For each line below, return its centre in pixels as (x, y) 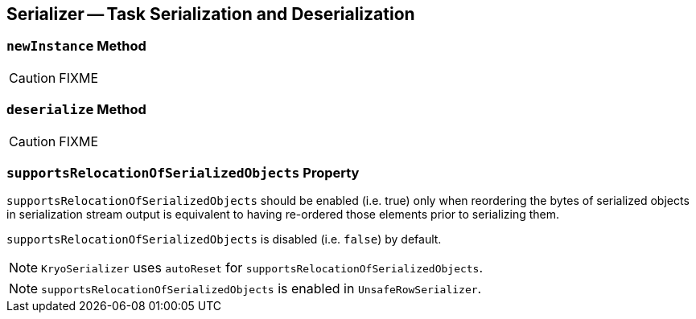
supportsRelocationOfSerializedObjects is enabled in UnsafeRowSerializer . (262, 289)
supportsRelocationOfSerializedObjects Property (183, 172)
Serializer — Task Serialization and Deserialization (211, 14)
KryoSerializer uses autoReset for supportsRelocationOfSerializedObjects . (262, 268)
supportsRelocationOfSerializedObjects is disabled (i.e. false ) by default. (224, 239)
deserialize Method (76, 110)
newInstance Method (76, 46)
